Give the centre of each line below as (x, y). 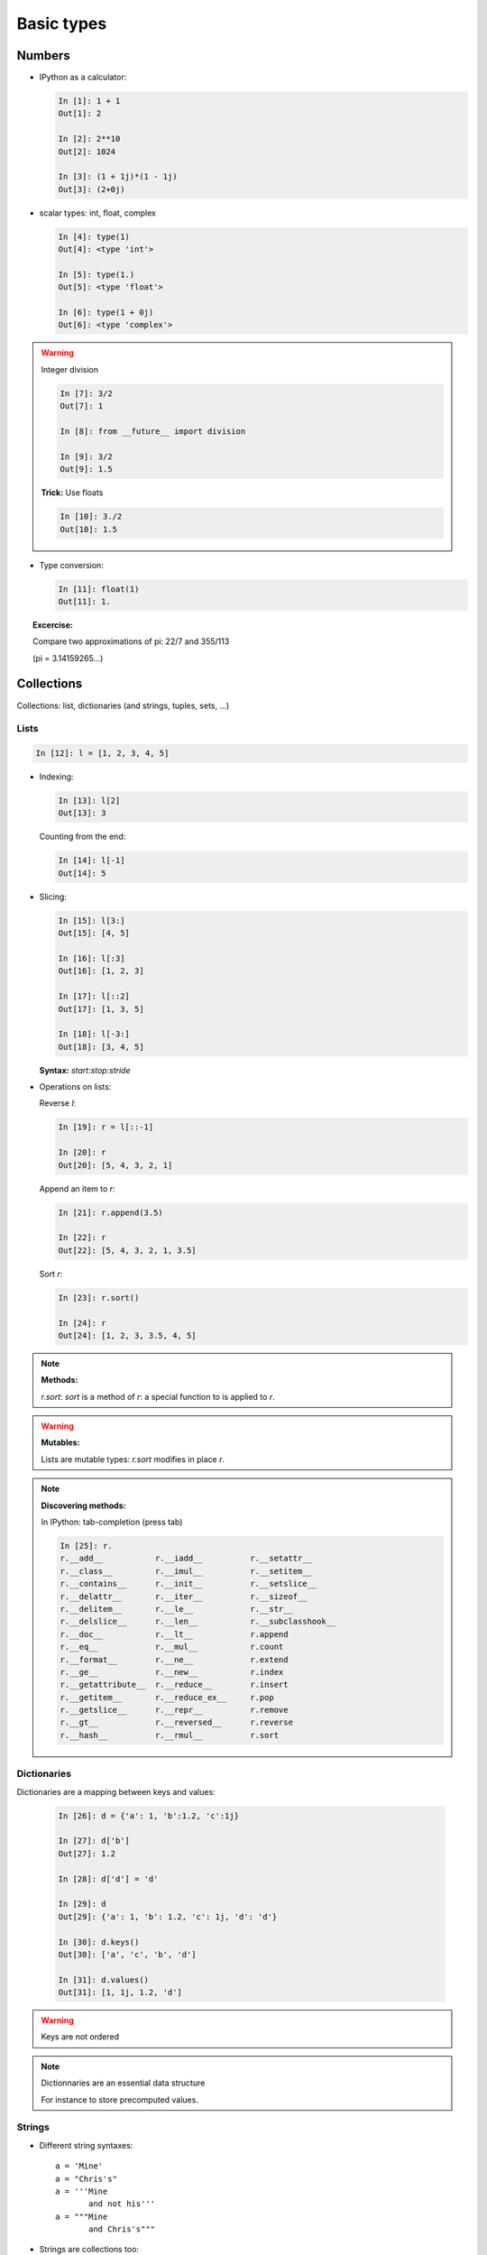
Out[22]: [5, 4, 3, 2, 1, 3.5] (128, 1250)
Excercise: (53, 625)
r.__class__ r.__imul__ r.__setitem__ (186, 1571)
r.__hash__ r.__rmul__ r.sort (170, 1735)
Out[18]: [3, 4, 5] (101, 1047)
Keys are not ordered (80, 2037)
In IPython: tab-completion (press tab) (112, 1522)
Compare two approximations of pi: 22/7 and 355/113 (131, 641)
